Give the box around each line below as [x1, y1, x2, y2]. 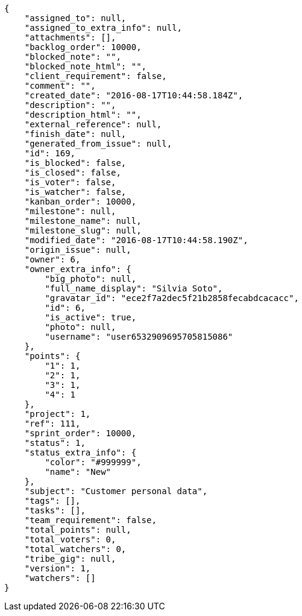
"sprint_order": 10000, [24, 428, 137, 438]
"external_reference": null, [24, 119, 162, 129]
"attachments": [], [24, 33, 116, 42]
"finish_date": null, [24, 129, 127, 139]
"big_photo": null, [45, 274, 137, 284]
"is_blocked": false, [24, 158, 127, 168]
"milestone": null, [24, 206, 116, 216]
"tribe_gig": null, [24, 554, 116, 564]
